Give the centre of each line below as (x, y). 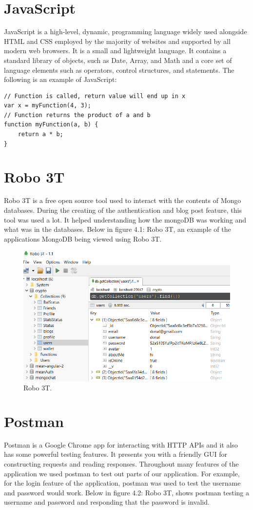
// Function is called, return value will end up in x (95, 96)
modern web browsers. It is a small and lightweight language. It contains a (115, 51)
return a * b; (40, 134)
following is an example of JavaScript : (60, 79)
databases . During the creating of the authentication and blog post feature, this (123, 210)
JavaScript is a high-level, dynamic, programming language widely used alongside (126, 31)
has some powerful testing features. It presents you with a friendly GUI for (116, 454)
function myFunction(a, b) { (51, 125)
